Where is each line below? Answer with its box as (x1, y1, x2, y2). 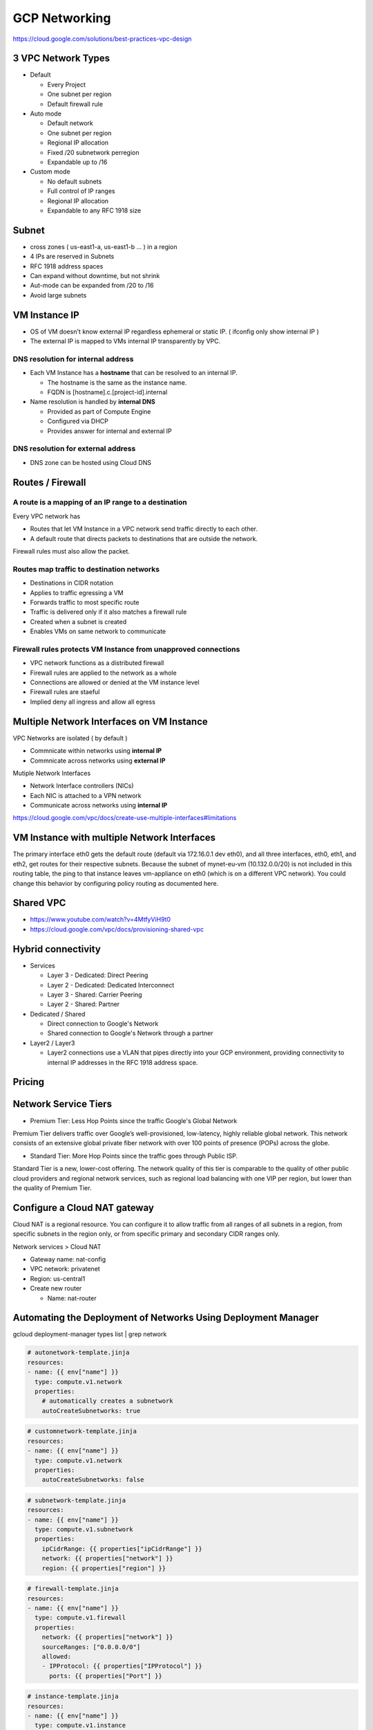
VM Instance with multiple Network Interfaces (12, 832, 216, 844)
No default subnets (47, 177, 102, 185)
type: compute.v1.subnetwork (35, 1526, 134, 1533)
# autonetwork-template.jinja (27, 1349, 130, 1356)
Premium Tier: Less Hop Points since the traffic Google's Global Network (30, 1116, 238, 1124)
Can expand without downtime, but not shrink (30, 272, 160, 280)
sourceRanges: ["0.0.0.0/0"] (41, 1643, 141, 1650)
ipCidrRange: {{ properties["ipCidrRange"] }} (41, 1545, 203, 1553)
